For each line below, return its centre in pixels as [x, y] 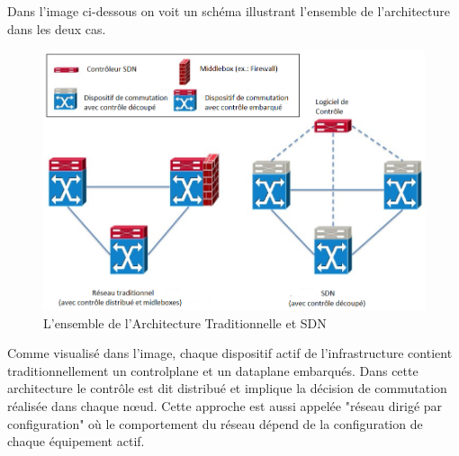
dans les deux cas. [57, 28]
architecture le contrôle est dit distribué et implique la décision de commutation [227, 388]
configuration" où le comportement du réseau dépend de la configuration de [215, 423]
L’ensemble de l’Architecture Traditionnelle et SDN [185, 322]
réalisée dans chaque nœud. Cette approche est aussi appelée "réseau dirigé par [225, 405]
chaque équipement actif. [76, 441]
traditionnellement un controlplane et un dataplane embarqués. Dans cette [213, 370]
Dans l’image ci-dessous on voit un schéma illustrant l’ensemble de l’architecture [229, 11]
